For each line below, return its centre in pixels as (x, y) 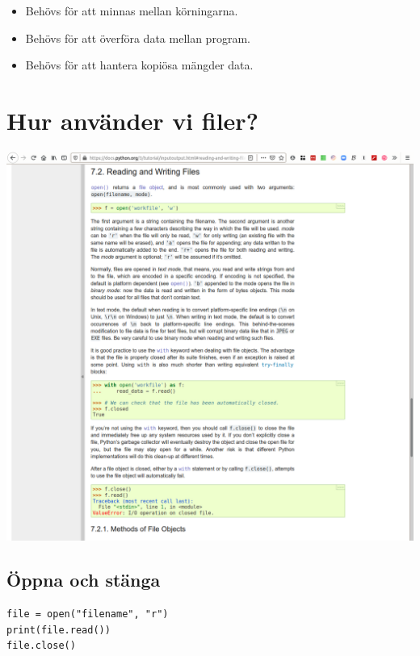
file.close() (41, 646)
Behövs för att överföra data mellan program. (138, 38)
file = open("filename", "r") (88, 614)
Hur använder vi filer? (132, 120)
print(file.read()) (59, 630)
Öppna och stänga (84, 580)
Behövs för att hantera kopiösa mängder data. (139, 65)
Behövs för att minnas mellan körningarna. (132, 10)
